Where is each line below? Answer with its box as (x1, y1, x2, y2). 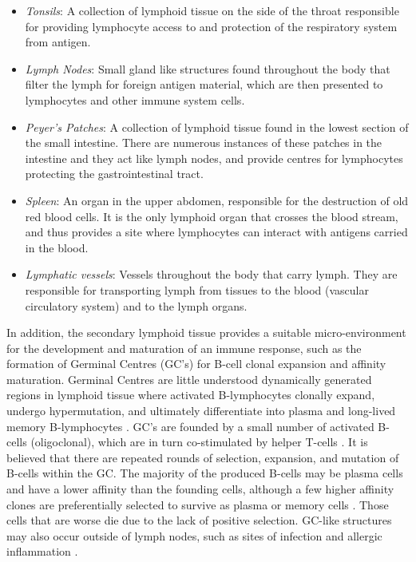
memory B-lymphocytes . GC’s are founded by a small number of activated (6, 418, 374, 434)
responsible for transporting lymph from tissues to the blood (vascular (25, 281, 369, 298)
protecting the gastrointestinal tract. (25, 165, 204, 182)
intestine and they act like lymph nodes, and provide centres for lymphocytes (25, 149, 403, 166)
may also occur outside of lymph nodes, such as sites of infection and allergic (6, 527, 382, 544)
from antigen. (25, 34, 91, 50)
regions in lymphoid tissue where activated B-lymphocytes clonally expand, (6, 386, 375, 403)
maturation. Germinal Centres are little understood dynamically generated (6, 370, 372, 387)
